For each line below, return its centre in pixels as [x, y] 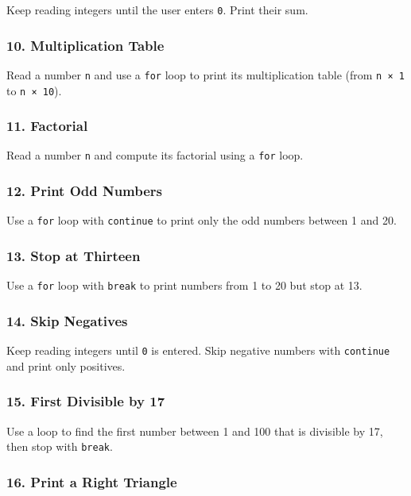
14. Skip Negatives [67, 320]
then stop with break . [60, 446]
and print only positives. [66, 365]
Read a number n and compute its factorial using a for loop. [155, 155]
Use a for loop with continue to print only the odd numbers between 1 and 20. [202, 220]
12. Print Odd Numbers [85, 190]
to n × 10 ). [34, 90]
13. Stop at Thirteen [74, 255]
